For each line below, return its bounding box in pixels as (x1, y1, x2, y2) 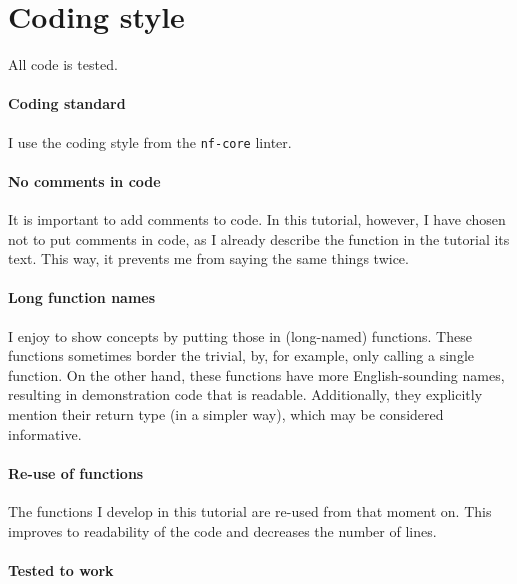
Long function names (8, 287, 156, 308)
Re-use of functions (8, 462, 144, 483)
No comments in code (8, 170, 161, 191)
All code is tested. (8, 54, 118, 75)
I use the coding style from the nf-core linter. (8, 131, 292, 152)
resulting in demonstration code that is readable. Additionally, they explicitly (8, 384, 483, 405)
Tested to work (8, 559, 114, 580)
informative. (8, 423, 82, 444)
